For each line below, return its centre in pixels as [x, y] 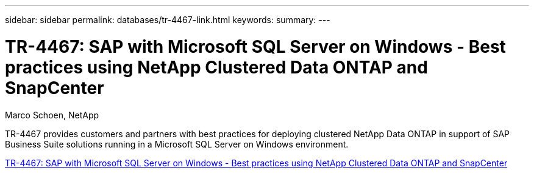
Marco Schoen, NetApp [52, 115]
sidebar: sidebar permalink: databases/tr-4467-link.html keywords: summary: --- [168, 20]
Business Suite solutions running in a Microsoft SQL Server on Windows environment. [177, 144]
